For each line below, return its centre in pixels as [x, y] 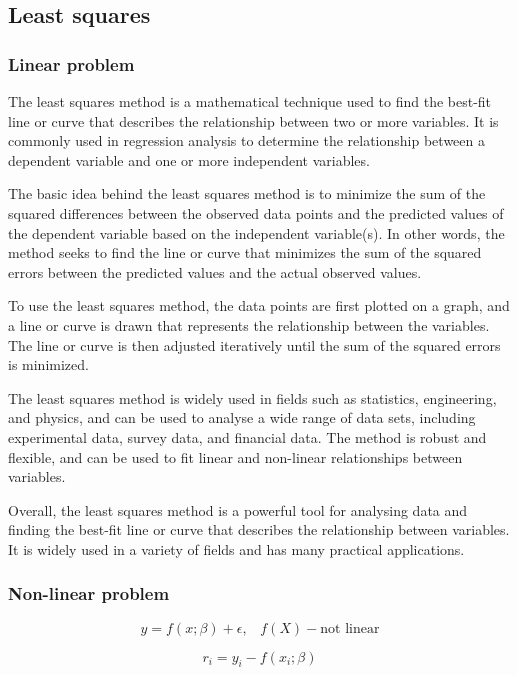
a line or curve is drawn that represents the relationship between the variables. [249, 324]
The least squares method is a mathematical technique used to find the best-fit [250, 101]
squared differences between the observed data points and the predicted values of [256, 212]
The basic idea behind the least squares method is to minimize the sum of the [247, 193]
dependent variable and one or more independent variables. [189, 159]
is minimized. [48, 364]
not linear [350, 628]
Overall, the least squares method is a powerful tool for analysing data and [238, 509]
